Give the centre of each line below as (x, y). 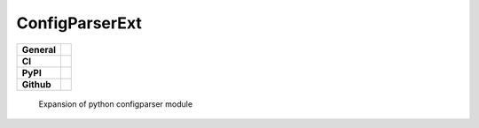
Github (36, 84)
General (39, 49)
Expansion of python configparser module (116, 104)
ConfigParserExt (79, 23)
